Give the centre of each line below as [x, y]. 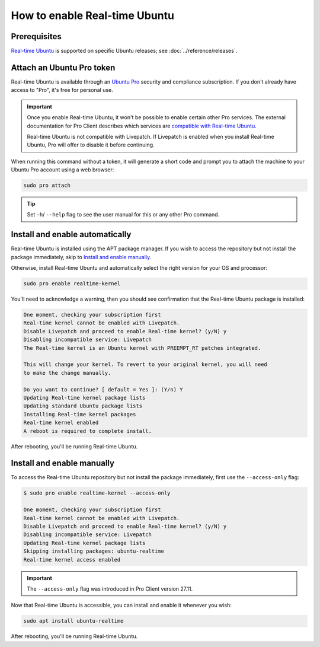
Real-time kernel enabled [61, 423]
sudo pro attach [47, 186]
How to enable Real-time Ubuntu [93, 15]
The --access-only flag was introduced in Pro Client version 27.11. [110, 589]
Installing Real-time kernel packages [80, 414]
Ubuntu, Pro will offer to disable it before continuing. [91, 145]
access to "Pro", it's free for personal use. [62, 90]
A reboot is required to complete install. [88, 431]
